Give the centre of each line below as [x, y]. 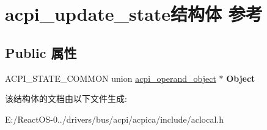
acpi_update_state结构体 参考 [134, 14]
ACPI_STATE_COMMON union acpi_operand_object [111, 78]
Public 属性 [41, 52]
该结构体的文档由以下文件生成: [66, 99]
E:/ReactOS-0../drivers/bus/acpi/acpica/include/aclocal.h [115, 119]
